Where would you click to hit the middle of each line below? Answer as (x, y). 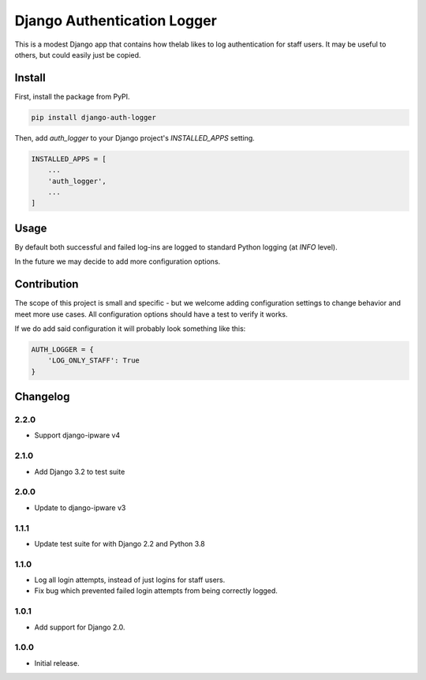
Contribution (47, 284)
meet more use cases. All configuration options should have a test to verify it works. (151, 314)
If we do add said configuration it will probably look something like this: (130, 329)
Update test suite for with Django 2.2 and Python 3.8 (120, 543)
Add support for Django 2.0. (80, 627)
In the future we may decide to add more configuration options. (118, 261)
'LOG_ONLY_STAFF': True (93, 361)
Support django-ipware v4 (77, 435)
